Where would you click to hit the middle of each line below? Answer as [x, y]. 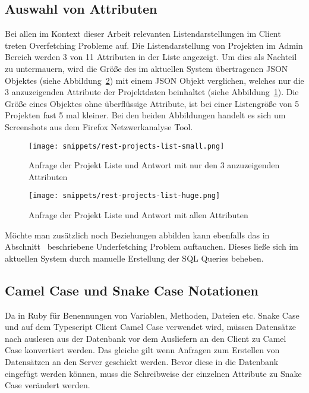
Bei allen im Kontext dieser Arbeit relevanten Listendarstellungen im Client [143, 34]
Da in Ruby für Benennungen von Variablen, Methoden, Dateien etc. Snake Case [152, 315]
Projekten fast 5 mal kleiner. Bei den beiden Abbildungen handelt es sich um [145, 115]
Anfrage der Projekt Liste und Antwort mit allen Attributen [138, 215]
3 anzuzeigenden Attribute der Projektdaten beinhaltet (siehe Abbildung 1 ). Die [152, 92]
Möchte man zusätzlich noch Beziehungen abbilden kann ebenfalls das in [137, 235]
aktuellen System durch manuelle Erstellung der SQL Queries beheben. [134, 258]
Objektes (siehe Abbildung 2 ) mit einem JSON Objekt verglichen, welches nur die [154, 80]
